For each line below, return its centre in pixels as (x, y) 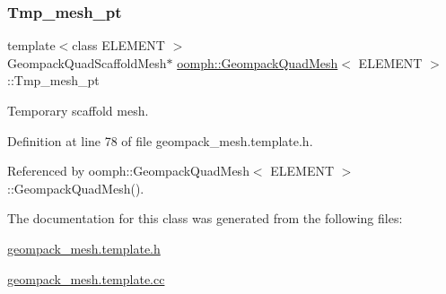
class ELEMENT (118, 45)
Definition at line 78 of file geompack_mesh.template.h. (160, 140)
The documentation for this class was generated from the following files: (205, 218)
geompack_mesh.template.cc (86, 278)
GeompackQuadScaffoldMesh (87, 62)
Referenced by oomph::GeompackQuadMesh (128, 171)
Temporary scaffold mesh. (78, 110)
